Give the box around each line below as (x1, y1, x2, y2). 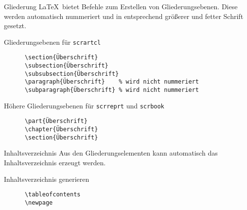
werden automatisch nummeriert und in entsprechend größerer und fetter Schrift (4, 11, 244, 21)
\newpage (24, 199, 53, 206)
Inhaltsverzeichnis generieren (4, 174, 89, 184)
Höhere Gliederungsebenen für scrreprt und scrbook (4, 100, 164, 110)
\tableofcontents (24, 191, 81, 198)
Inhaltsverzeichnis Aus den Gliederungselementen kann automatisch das (4, 148, 218, 158)
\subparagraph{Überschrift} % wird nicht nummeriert (24, 87, 199, 94)
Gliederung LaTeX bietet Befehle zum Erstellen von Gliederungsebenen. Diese (4, 1, 238, 11)
